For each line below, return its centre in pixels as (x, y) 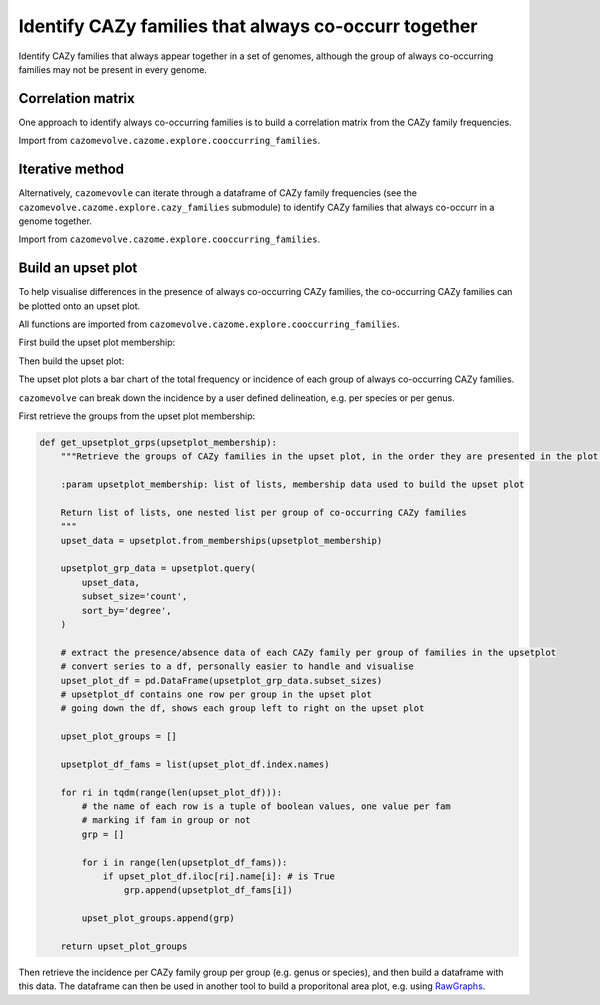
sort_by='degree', (126, 610)
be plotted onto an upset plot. (79, 306)
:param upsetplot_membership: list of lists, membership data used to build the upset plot (292, 484)
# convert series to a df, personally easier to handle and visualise (237, 666)
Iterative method (71, 169)
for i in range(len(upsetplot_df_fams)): (184, 862)
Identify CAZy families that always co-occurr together (248, 26)
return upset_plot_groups (124, 946)
